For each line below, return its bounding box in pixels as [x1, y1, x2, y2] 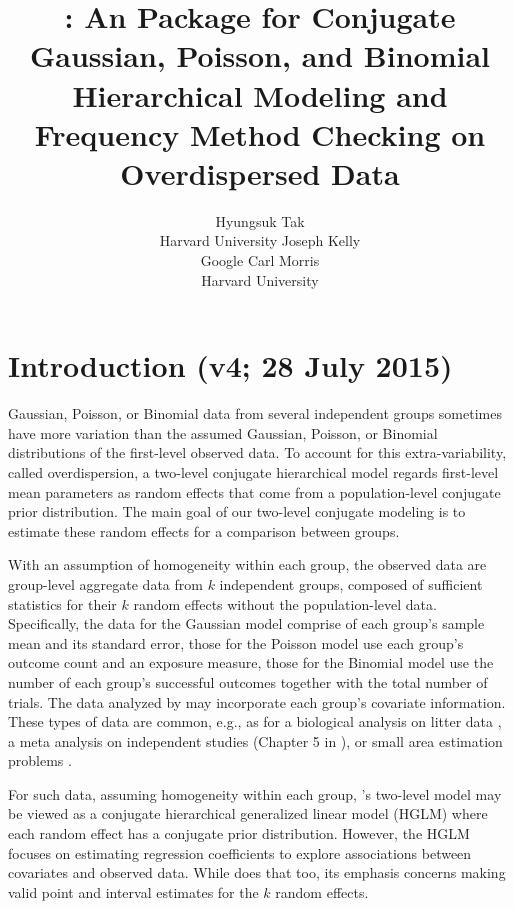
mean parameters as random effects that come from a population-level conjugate [8, 481, 501, 502]
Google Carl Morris [200, 250, 320, 271]
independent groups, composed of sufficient [219, 573, 483, 594]
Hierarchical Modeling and [72, 74, 448, 115]
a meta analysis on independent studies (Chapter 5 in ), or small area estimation [8, 730, 503, 751]
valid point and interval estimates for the [8, 881, 259, 902]
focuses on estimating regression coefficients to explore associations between [8, 842, 472, 863]
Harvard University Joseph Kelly [159, 230, 361, 251]
